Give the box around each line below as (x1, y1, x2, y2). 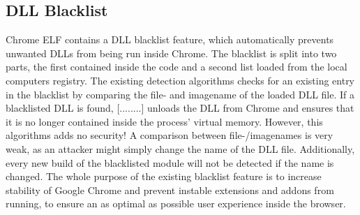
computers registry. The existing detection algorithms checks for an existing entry (6, 73, 355, 87)
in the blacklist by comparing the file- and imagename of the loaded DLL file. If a (6, 87, 355, 101)
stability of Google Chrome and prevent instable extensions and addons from (6, 182, 334, 197)
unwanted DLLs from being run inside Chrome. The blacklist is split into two (6, 45, 337, 60)
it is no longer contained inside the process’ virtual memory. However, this (6, 114, 323, 128)
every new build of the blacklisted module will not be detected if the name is (6, 155, 334, 170)
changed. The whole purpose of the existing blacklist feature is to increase (6, 169, 322, 184)
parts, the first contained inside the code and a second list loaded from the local (6, 59, 347, 74)
